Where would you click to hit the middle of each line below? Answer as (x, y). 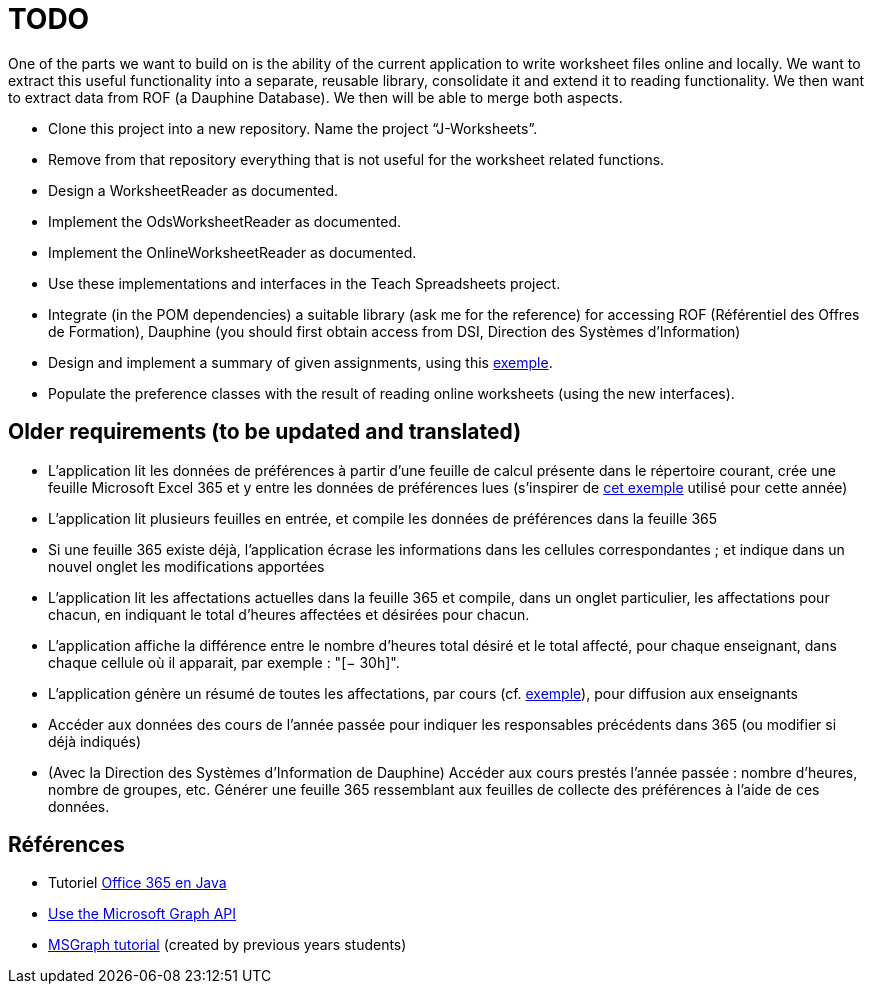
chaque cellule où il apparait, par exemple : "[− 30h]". (224, 662)
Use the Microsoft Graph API (142, 914)
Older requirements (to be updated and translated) (265, 432)
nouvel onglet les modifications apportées (186, 566)
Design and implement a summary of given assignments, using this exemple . (300, 362)
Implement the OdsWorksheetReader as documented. (224, 221)
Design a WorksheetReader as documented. (193, 190)
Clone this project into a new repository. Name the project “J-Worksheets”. (293, 128)
